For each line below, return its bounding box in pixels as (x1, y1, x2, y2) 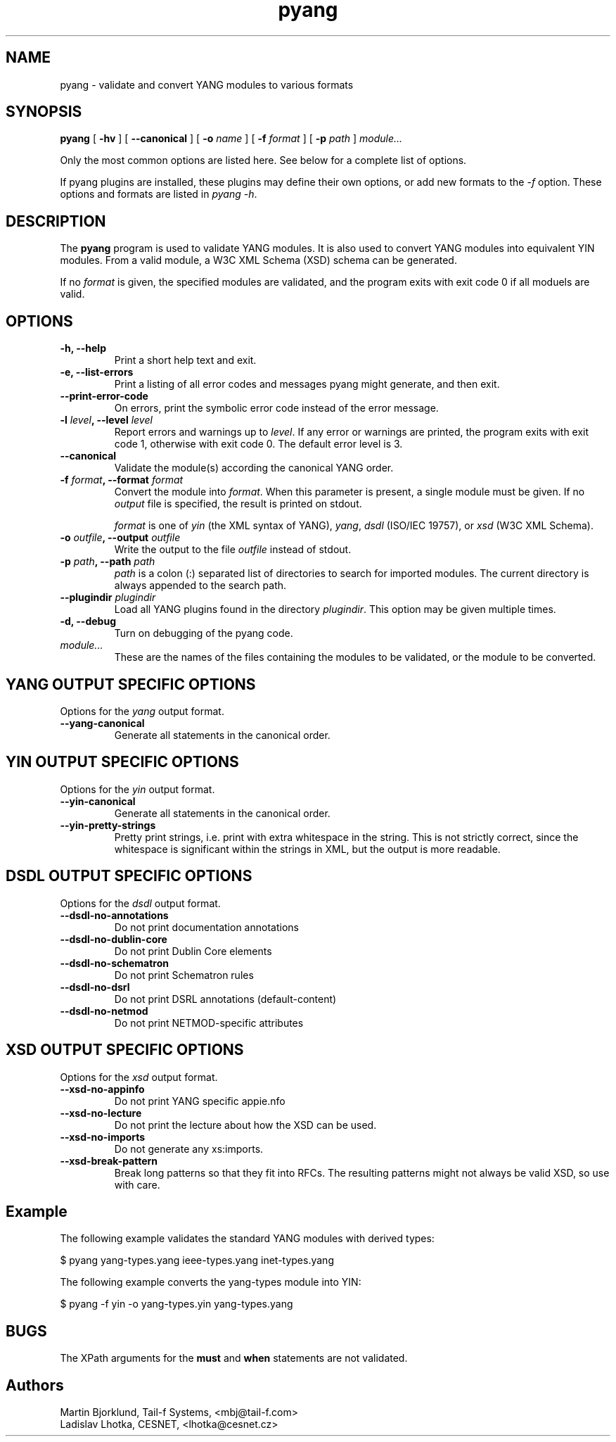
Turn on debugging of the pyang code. (114, 627, 293, 640)
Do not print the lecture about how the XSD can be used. (114, 1118, 377, 1131)
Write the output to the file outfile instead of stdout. (114, 543, 352, 556)
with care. (114, 1178, 160, 1191)
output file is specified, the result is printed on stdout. (114, 498, 362, 510)
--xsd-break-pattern (60, 1154, 158, 1167)
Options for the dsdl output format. (60, 897, 221, 909)
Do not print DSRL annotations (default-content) (114, 992, 337, 1005)
